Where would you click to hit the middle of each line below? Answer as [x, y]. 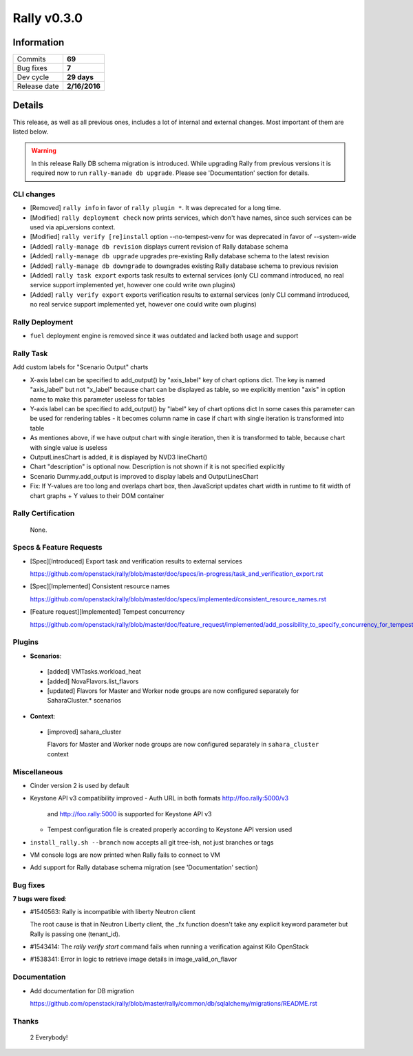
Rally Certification [44, 513]
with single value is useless [69, 447]
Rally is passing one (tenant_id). [75, 934]
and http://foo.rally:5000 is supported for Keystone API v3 [129, 814]
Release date [38, 86]
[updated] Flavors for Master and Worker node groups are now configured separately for [173, 691]
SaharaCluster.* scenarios [84, 701]
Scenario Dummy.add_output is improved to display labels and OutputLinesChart [144, 476]
